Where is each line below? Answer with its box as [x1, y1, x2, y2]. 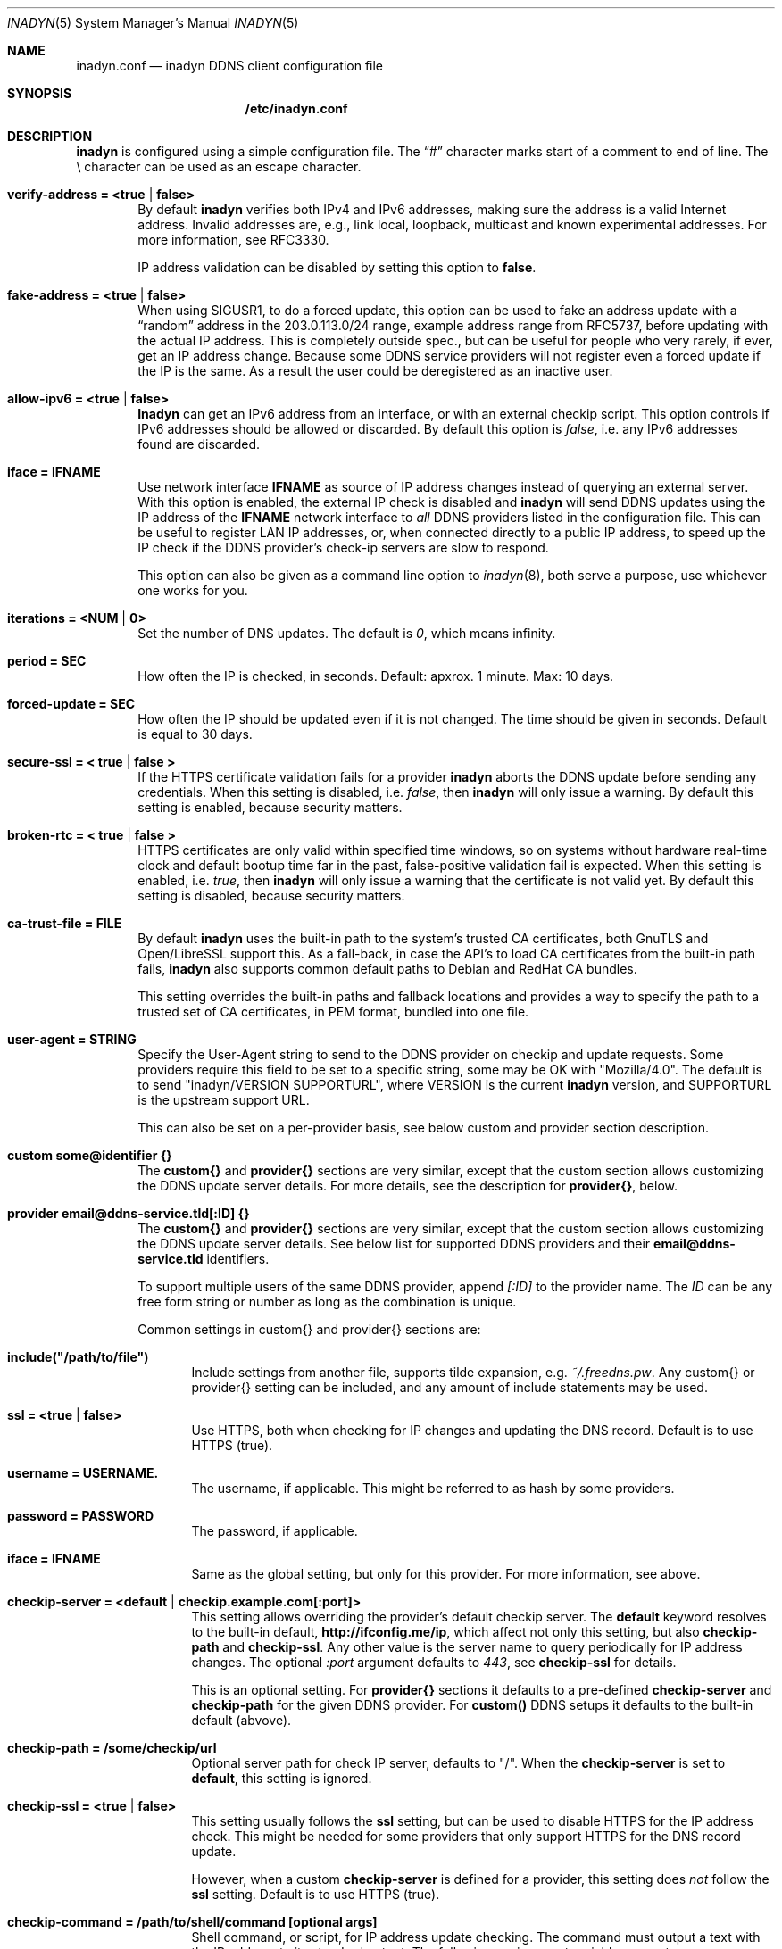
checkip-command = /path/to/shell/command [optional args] [7, 1914, 378, 1929]
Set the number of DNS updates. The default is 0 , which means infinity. [137, 626, 556, 641]
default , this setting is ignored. [191, 1771, 372, 1786]
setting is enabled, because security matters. [137, 800, 403, 815]
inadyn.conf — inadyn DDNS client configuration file [76, 58, 384, 73]
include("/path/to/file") [7, 1349, 149, 1364]
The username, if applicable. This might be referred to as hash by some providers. [191, 1480, 675, 1496]
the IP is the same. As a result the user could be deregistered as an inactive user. [137, 363, 613, 378]
